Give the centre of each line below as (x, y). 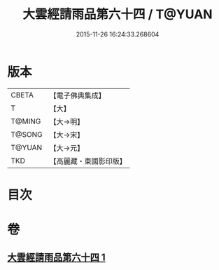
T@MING (26, 121)
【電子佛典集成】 (78, 95)
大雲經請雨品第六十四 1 (57, 258)
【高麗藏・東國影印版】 (88, 161)
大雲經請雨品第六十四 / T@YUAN (118, 14)
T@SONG (27, 134)
